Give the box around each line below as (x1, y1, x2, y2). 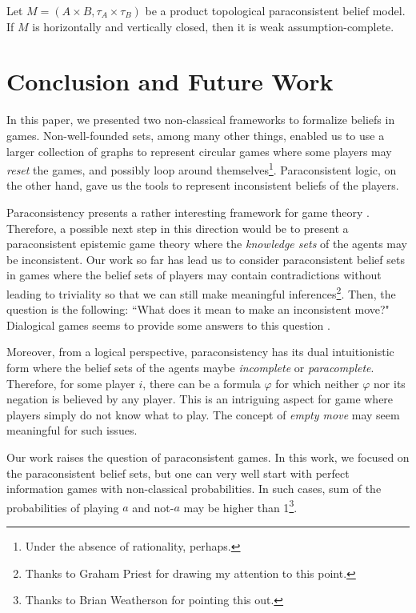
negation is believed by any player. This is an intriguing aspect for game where (6, 391, 394, 407)
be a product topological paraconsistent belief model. (145, 2, 406, 18)
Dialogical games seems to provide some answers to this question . (6, 316, 330, 333)
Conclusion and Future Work (6, 65, 334, 98)
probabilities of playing (6, 499, 119, 515)
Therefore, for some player (6, 375, 135, 391)
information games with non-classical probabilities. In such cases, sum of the (6, 480, 382, 497)
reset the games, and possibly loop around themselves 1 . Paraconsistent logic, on (6, 159, 397, 178)
